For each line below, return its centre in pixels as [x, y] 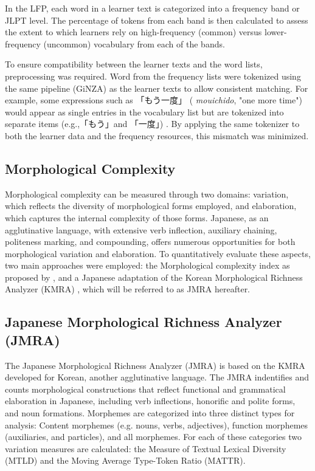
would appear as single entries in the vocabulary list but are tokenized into [144, 112]
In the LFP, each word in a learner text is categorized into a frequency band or [152, 8]
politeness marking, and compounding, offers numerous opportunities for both [150, 242]
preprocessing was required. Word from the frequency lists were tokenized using [153, 76]
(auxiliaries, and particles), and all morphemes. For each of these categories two [154, 437]
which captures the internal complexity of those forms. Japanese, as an [137, 217]
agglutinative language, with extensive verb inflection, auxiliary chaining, [141, 229]
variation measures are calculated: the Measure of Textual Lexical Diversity [146, 448]
